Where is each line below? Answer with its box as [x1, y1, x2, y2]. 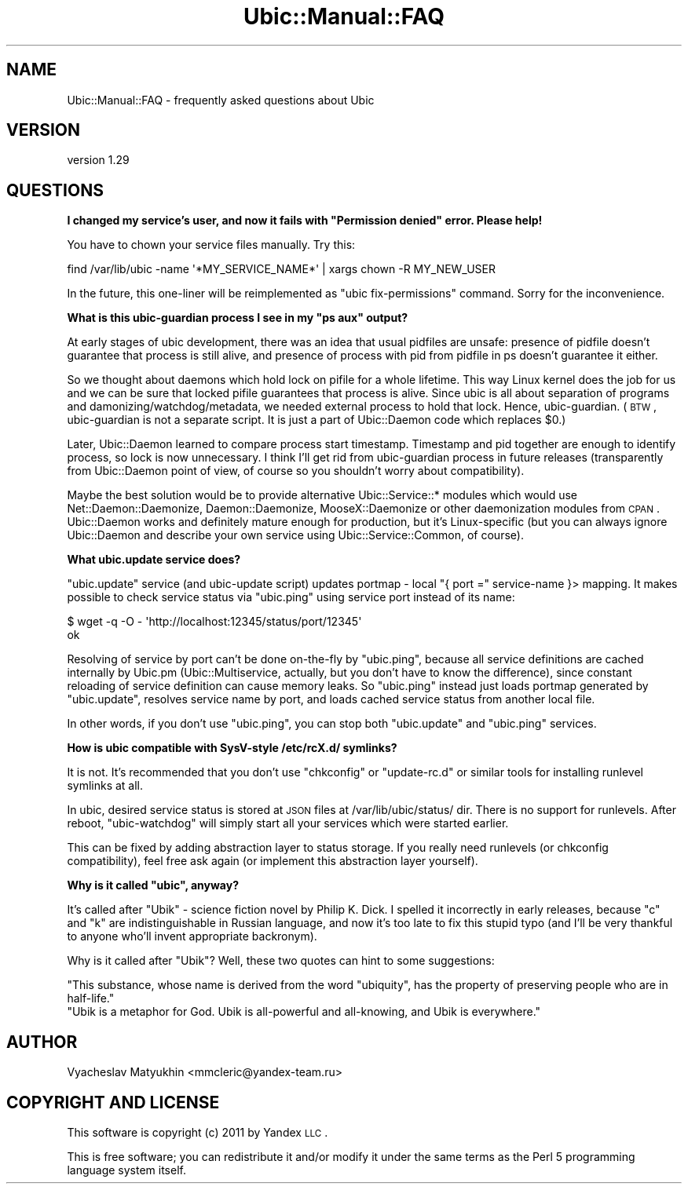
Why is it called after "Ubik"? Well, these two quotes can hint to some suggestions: [67, 954, 495, 968]
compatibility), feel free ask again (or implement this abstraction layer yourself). [67, 854, 478, 868]
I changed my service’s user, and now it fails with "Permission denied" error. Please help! [67, 214, 543, 228]
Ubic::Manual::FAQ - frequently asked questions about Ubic [67, 93, 375, 107]
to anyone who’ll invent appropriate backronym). [67, 929, 317, 944]
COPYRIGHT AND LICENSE [6, 1092, 220, 1112]
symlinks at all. [67, 779, 144, 793]
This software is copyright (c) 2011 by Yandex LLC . [67, 1125, 328, 1139]
